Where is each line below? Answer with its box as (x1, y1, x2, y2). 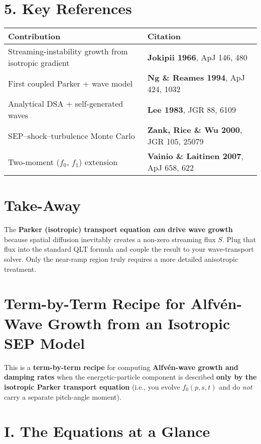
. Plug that (222, 234, 256, 244)
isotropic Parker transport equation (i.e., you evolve (4, 381, 180, 392)
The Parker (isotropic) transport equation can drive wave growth (4, 224, 233, 235)
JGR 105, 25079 (147, 135, 204, 147)
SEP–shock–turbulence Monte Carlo (8, 129, 135, 141)
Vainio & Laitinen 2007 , (147, 150, 243, 162)
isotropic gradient (8, 57, 70, 69)
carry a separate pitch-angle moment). (4, 391, 121, 402)
